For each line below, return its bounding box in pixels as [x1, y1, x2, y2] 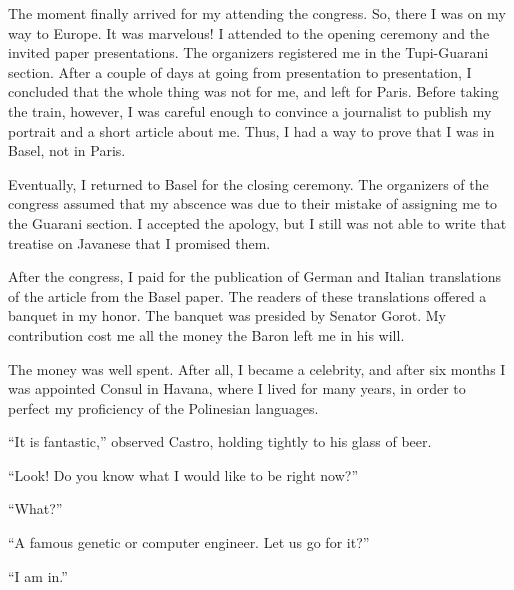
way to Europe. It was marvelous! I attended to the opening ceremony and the [8, 22, 490, 43]
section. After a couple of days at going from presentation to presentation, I [8, 61, 472, 82]
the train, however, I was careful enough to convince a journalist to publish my [8, 100, 492, 121]
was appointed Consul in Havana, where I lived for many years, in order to [8, 378, 466, 399]
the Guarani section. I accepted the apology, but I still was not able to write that [8, 212, 507, 233]
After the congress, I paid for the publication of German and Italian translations [8, 266, 501, 287]
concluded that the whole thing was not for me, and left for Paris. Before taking [8, 81, 499, 102]
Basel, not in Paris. [8, 140, 126, 161]
